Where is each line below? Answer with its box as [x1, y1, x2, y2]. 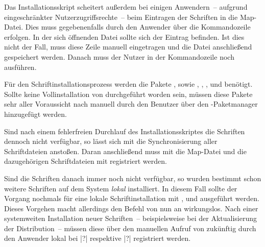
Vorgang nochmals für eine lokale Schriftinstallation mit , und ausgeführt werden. [4, 193, 259, 204]
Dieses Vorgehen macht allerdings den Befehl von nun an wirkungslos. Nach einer [4, 203, 258, 213]
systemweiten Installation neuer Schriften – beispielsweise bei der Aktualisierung [4, 213, 257, 224]
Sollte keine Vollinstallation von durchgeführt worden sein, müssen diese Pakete [4, 88, 253, 99]
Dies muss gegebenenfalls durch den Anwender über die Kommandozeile [25, 21, 251, 32]
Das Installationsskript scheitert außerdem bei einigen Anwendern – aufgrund [4, 2, 248, 12]
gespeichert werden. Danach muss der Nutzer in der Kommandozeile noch [4, 51, 234, 62]
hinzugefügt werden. [4, 108, 67, 119]
